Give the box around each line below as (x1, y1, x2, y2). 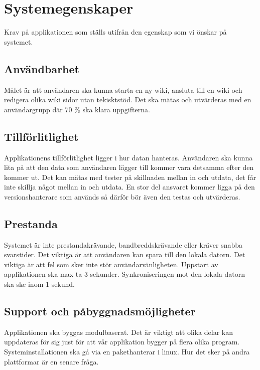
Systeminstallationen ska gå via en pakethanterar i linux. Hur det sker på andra (4, 346, 250, 357)
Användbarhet (4, 61, 79, 76)
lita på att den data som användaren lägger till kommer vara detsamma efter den (4, 162, 254, 172)
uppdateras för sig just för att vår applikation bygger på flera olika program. (4, 336, 240, 347)
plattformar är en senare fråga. (4, 356, 99, 366)
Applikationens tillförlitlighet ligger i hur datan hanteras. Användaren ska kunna (4, 152, 253, 162)
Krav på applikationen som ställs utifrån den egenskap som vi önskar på (4, 27, 227, 37)
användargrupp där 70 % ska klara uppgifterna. (4, 104, 150, 114)
